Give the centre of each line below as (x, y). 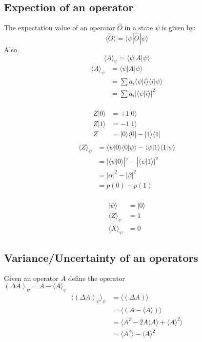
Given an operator (31, 278)
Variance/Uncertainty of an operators (101, 257)
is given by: (179, 28)
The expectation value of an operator (60, 28)
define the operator (96, 278)
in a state (139, 28)
